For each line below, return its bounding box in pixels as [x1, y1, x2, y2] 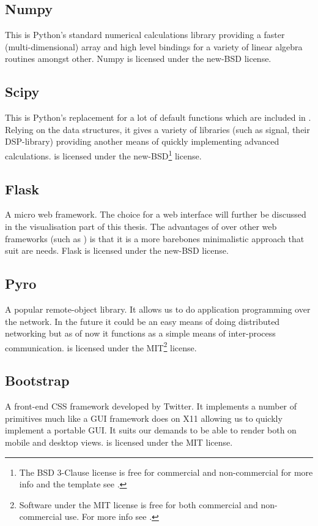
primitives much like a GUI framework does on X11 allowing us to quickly [5, 411, 283, 424]
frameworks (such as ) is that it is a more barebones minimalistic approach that [5, 232, 305, 245]
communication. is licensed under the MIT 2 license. [5, 339, 197, 354]
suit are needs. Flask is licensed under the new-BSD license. [5, 244, 229, 257]
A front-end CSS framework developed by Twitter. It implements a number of [5, 400, 297, 413]
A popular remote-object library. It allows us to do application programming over [5, 303, 311, 315]
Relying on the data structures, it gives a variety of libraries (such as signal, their [5, 123, 310, 135]
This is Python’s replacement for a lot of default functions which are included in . [5, 111, 311, 124]
